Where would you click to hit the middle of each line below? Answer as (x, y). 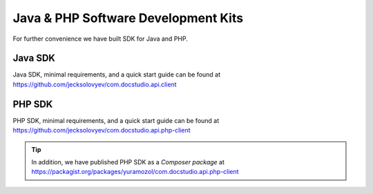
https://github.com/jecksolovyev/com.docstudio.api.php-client (102, 130)
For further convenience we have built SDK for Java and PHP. (100, 39)
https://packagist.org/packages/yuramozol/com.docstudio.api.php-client (135, 172)
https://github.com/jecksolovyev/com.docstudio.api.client (95, 84)
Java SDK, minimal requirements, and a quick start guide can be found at (117, 75)
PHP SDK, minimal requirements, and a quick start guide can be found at (116, 120)
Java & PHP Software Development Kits (128, 18)
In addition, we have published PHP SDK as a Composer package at (128, 162)
